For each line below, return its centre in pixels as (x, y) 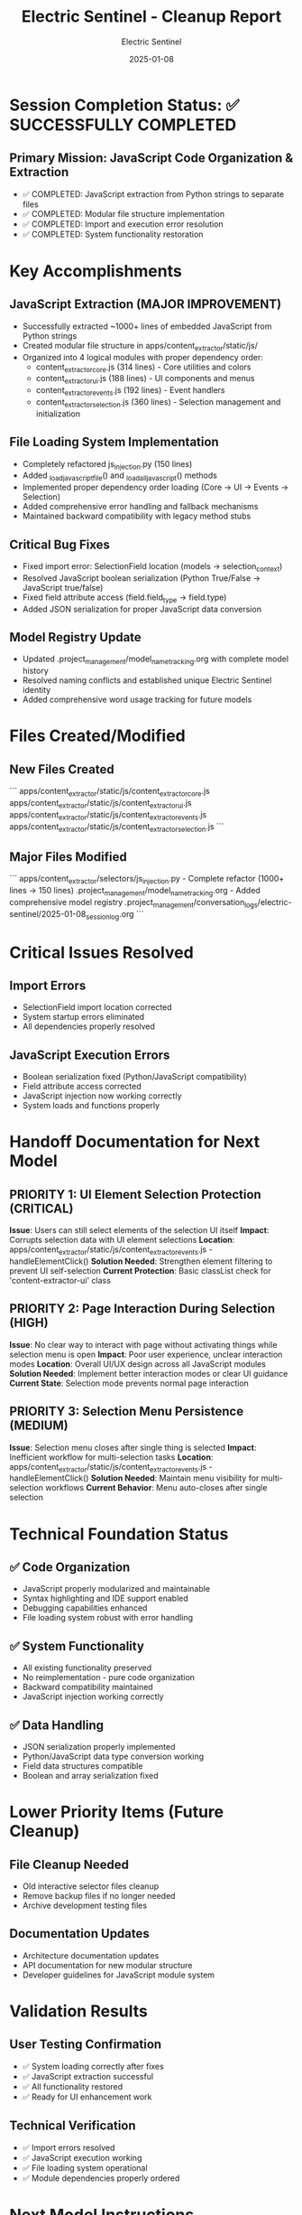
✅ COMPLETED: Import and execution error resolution (123, 224)
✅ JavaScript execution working (82, 2157)
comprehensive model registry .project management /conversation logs (134, 903)
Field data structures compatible (82, 1766)
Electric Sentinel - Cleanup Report (151, 17)
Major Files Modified (69, 857)
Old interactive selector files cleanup (91, 1886)
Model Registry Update (75, 637)
